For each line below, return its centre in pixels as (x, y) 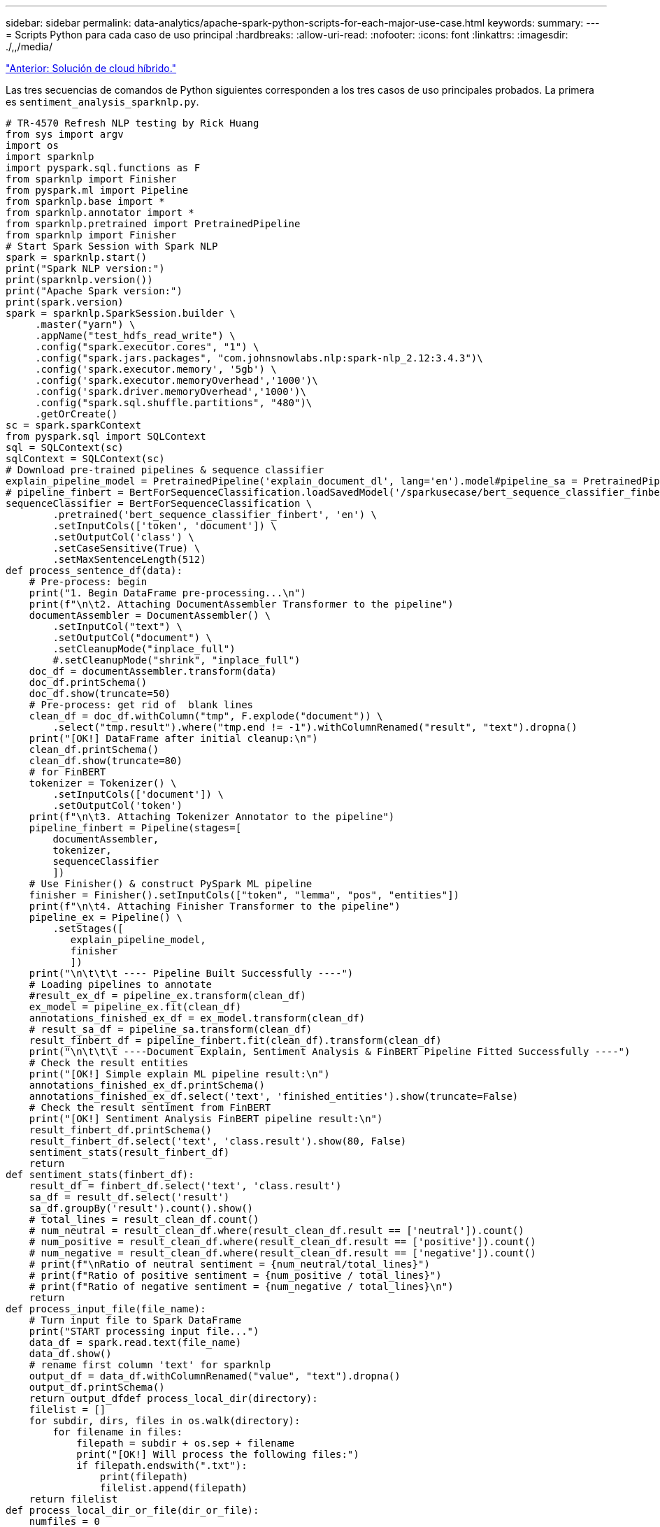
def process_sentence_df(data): (94, 571)
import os (32, 145)
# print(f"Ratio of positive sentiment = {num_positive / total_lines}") (235, 1275)
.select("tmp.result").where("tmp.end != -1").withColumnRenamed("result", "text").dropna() (315, 727)
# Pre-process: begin (88, 582)
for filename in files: (117, 1432)
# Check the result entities (109, 1063)
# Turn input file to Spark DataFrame (135, 1320)
